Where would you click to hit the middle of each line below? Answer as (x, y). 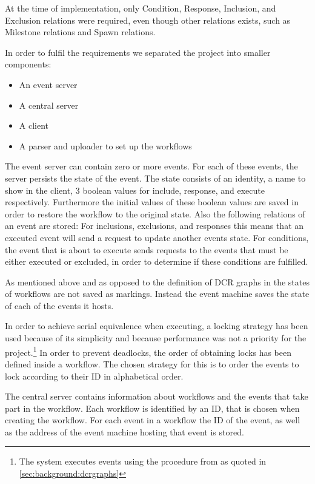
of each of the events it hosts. (59, 305)
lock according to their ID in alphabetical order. (94, 376)
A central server (49, 105)
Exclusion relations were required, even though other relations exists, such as (148, 20)
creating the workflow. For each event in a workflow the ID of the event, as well (153, 420)
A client (34, 125)
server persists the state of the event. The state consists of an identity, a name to (155, 178)
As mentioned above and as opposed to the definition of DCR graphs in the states (157, 281)
